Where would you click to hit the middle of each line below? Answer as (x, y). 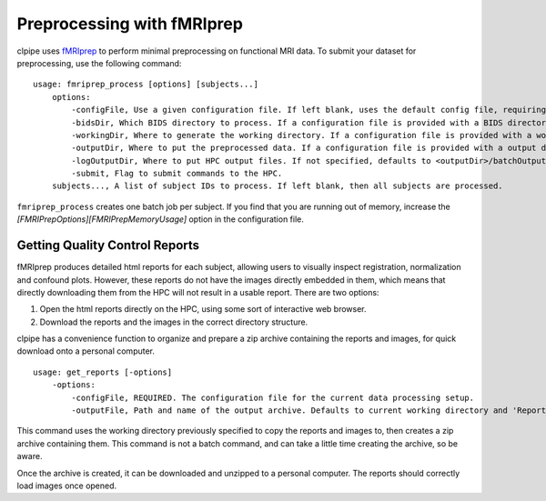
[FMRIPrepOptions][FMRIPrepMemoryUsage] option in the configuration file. (161, 219)
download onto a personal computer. (86, 351)
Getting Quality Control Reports (108, 245)
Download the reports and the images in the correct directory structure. (174, 322)
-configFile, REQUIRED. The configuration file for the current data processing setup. (273, 397)
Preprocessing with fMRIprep (130, 24)
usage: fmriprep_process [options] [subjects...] (146, 85)
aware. (30, 456)
